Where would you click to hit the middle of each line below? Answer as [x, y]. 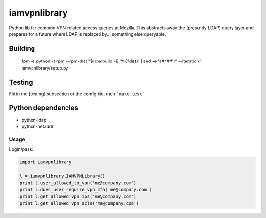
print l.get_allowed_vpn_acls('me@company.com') [79, 203]
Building [22, 48]
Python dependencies [44, 108]
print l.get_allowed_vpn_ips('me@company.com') [78, 197]
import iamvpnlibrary [46, 162]
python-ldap [34, 120]
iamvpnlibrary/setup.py [45, 68]
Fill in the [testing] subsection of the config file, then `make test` [77, 94]
